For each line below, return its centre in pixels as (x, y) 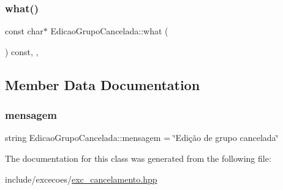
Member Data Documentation (103, 84)
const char (24, 31)
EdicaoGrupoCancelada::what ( (109, 31)
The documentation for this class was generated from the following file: (138, 158)
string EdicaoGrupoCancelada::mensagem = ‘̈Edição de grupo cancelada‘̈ (142, 138)
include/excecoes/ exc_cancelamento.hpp (81, 179)
